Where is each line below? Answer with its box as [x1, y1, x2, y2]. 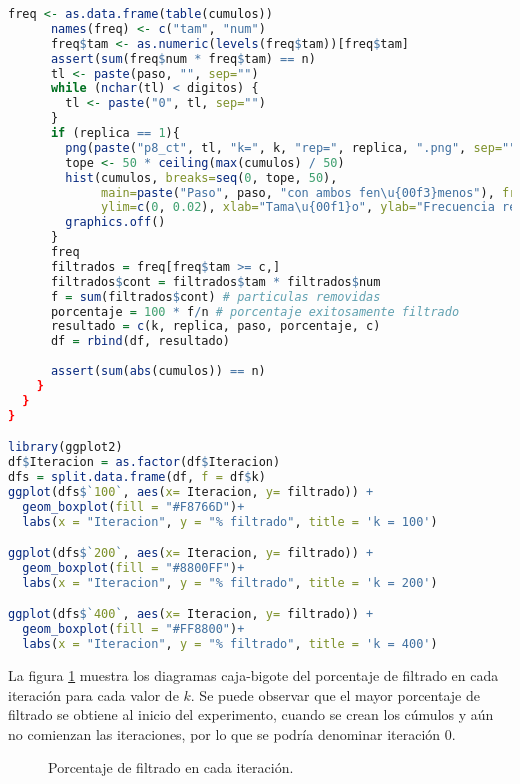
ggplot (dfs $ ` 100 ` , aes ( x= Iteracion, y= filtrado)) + [8, 484, 374, 499]
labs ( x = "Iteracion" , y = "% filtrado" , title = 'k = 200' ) [22, 575, 438, 590]
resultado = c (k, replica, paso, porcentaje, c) [50, 319, 381, 334]
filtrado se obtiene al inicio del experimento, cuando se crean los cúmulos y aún [8, 704, 494, 725]
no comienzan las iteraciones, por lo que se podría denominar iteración [8, 723, 441, 744]
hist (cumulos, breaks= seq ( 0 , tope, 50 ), [65, 170, 338, 185]
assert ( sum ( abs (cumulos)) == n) [50, 364, 266, 378]
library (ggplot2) [8, 440, 123, 455]
